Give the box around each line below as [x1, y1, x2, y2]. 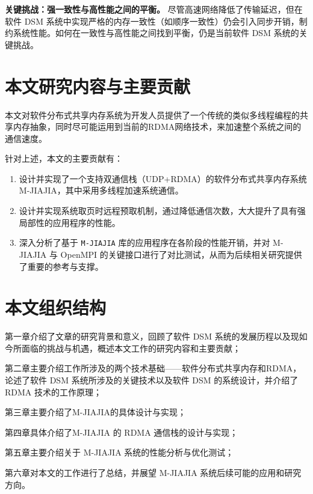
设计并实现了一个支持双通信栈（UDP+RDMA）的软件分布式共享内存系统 [19, 172, 307, 184]
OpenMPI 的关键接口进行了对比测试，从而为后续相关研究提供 [60, 248, 302, 260]
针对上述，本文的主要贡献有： [5, 152, 123, 165]
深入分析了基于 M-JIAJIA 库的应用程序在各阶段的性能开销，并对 [19, 236, 270, 249]
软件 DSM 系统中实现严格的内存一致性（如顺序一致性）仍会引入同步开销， [5, 14, 299, 27]
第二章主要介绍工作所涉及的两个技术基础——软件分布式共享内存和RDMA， [5, 362, 302, 374]
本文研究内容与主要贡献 [5, 73, 191, 98]
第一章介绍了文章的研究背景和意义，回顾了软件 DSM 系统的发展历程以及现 [5, 330, 299, 343]
